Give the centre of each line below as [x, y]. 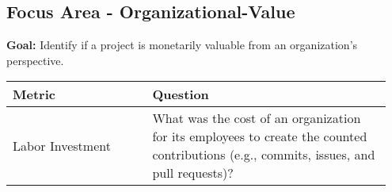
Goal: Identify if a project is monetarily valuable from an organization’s [182, 45]
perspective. [35, 60]
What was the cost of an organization [257, 118]
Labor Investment [62, 145]
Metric [34, 94]
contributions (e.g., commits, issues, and [264, 155]
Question [181, 94]
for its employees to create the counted [260, 136]
